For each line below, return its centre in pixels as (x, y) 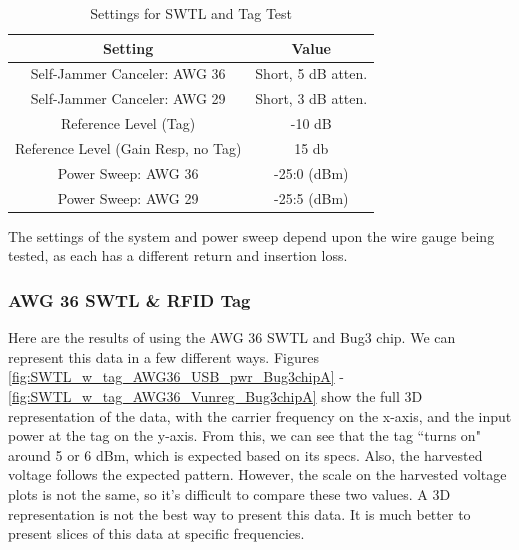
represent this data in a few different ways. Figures (163, 356)
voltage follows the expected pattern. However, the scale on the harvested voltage (257, 474)
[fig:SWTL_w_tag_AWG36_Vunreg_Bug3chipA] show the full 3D (215, 395)
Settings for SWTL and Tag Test (191, 13)
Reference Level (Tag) (128, 123)
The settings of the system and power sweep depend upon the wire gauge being (251, 235)
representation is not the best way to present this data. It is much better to (239, 513)
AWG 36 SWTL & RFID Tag (129, 299)
